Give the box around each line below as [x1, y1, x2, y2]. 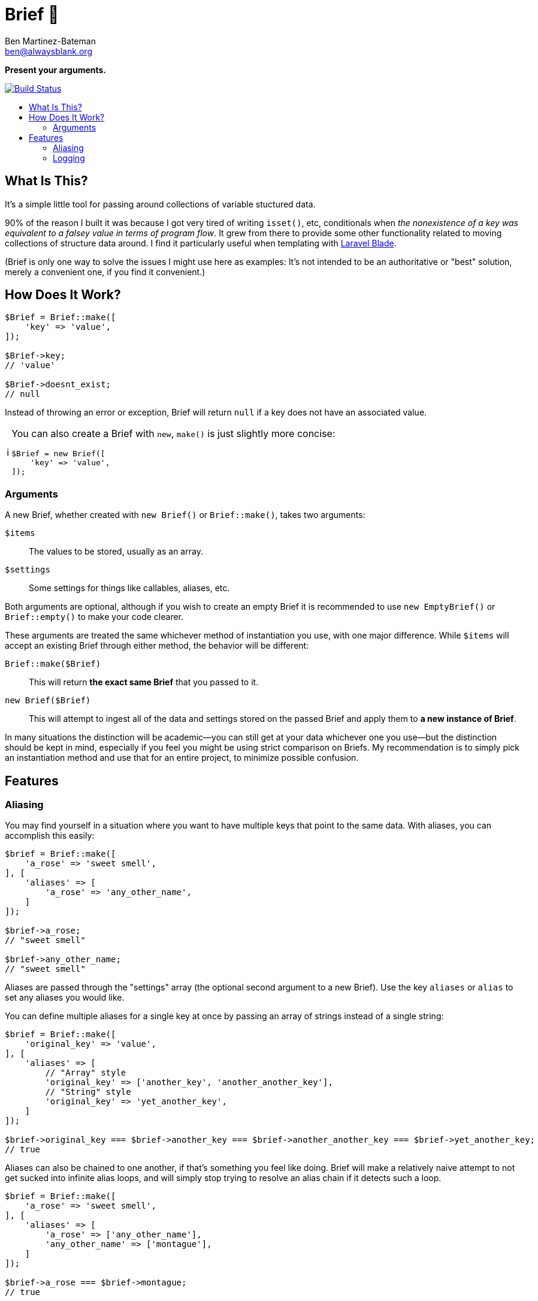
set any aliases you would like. [5, 992, 125, 1003]
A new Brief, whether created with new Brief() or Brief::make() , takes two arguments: [5, 510, 365, 520]
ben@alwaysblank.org [5, 46, 92, 56]
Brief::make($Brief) [5, 659, 101, 669]
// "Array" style [45, 1068, 126, 1078]
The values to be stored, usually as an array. [29, 546, 203, 557]
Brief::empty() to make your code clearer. [5, 612, 184, 622]
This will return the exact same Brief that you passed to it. [29, 677, 259, 688]
